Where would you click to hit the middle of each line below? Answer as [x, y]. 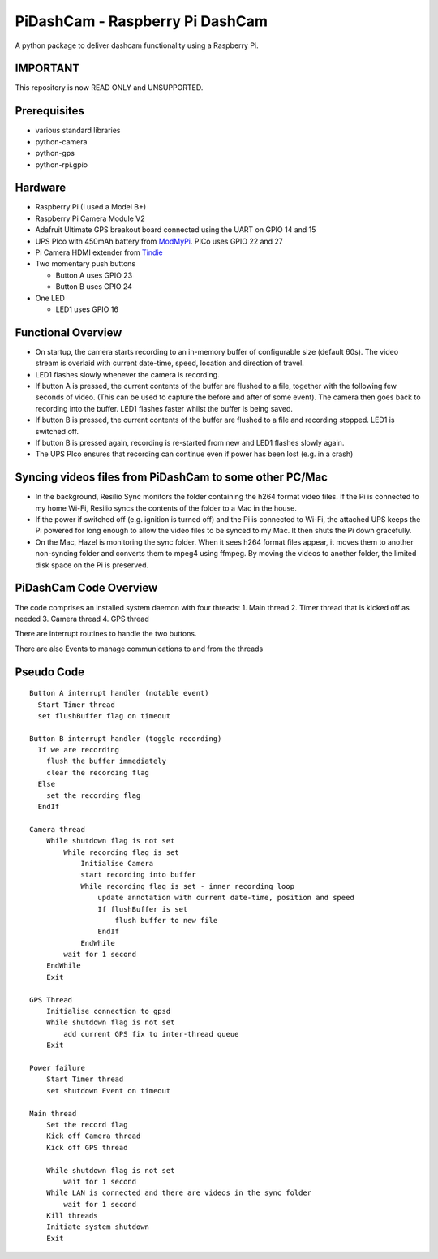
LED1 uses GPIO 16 [87, 309]
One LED [50, 298]
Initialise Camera [117, 863]
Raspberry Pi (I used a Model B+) [91, 207]
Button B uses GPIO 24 [94, 287]
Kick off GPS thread [87, 1147]
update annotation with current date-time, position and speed [226, 898]
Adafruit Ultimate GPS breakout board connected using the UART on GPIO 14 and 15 [176, 230]
